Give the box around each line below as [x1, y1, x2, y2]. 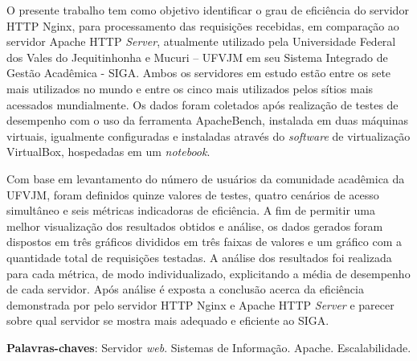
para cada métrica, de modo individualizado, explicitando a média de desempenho [6, 265, 411, 281]
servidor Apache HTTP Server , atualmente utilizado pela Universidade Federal [6, 33, 396, 50]
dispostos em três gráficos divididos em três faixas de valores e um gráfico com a [6, 233, 402, 250]
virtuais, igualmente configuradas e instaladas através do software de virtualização [6, 127, 411, 144]
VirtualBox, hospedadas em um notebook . [6, 143, 211, 160]
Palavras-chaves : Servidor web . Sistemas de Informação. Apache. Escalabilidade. [6, 338, 411, 355]
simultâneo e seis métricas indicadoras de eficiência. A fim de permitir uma [6, 202, 375, 219]
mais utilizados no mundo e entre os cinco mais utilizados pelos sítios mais [6, 80, 374, 96]
